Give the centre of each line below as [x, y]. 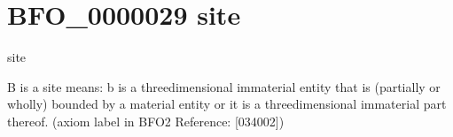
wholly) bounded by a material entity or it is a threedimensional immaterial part [227, 104]
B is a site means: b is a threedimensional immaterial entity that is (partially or [224, 86]
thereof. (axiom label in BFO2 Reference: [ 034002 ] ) [146, 121]
